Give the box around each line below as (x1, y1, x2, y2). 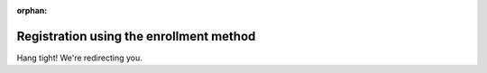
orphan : (16, 5, 48, 15)
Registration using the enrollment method (16, 28, 256, 44)
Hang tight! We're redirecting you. (16, 52, 143, 63)
